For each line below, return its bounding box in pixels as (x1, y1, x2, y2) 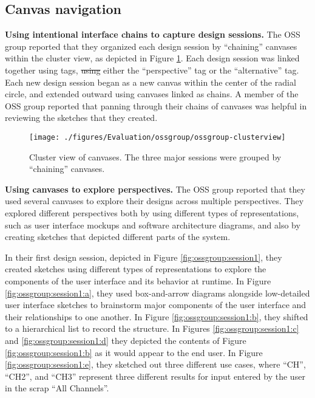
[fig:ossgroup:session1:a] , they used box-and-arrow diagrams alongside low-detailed (5, 286, 310, 299)
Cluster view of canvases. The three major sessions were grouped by (29, 150, 282, 163)
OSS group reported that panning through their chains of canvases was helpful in (5, 99, 307, 112)
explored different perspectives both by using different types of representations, (5, 206, 299, 219)
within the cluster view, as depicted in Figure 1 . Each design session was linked (5, 52, 300, 64)
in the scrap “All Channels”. (5, 382, 109, 394)
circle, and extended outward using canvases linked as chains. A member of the (5, 87, 299, 100)
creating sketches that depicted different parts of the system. (5, 230, 231, 243)
